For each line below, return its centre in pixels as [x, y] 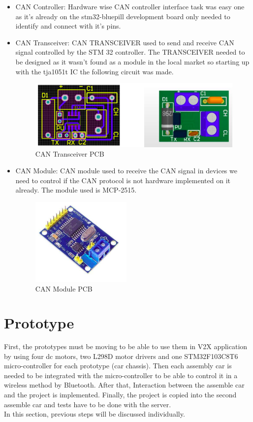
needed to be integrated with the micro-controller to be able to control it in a [121, 375]
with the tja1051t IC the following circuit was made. [95, 71]
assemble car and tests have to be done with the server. [88, 404]
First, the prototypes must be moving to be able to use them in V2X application [126, 346]
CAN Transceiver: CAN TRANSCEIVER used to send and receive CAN [125, 42]
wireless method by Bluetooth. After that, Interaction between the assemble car [124, 385]
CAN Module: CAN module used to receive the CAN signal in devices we [126, 170]
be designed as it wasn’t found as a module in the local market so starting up [132, 61]
